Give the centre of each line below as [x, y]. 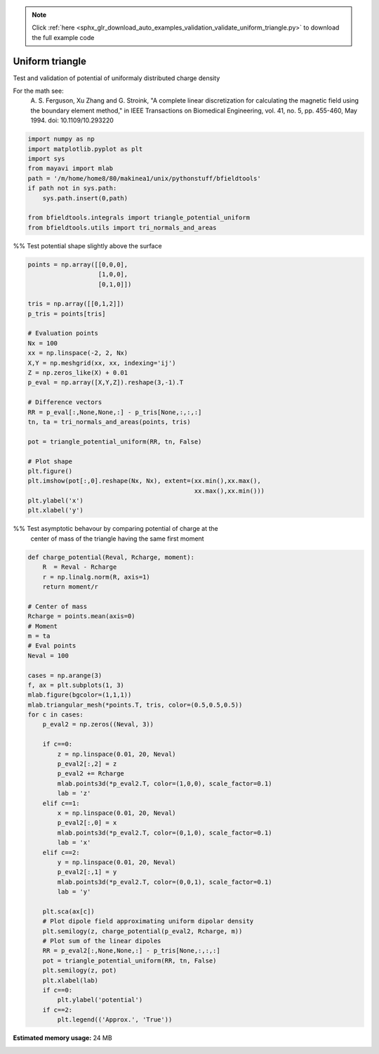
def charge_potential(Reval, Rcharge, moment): [111, 557]
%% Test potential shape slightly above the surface [87, 245]
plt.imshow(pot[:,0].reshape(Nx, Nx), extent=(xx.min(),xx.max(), [144, 481]
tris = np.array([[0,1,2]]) [76, 304]
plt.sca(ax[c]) [68, 911]
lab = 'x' [74, 843]
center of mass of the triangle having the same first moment [117, 539]
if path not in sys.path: [72, 188]
